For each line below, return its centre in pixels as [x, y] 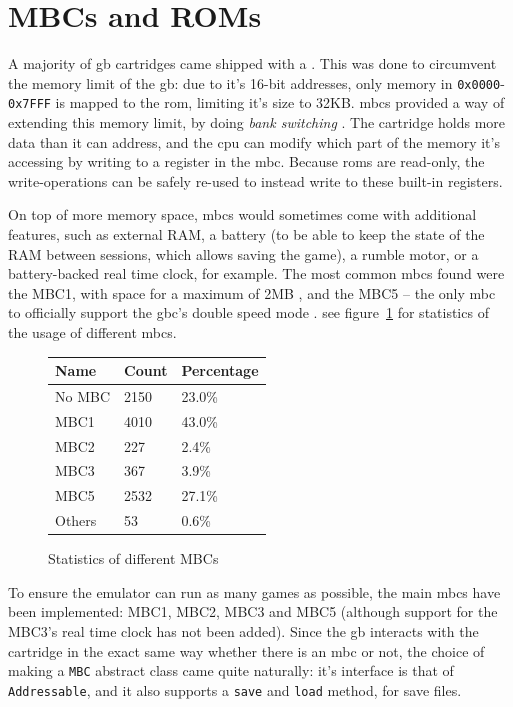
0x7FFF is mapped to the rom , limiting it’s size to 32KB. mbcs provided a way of [256, 102]
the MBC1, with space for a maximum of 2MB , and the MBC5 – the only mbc [252, 292]
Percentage [220, 370]
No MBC [83, 395]
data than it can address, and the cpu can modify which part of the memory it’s [254, 141]
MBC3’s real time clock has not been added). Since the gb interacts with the [243, 631]
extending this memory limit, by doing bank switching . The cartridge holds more [257, 122]
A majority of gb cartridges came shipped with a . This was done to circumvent [252, 63]
